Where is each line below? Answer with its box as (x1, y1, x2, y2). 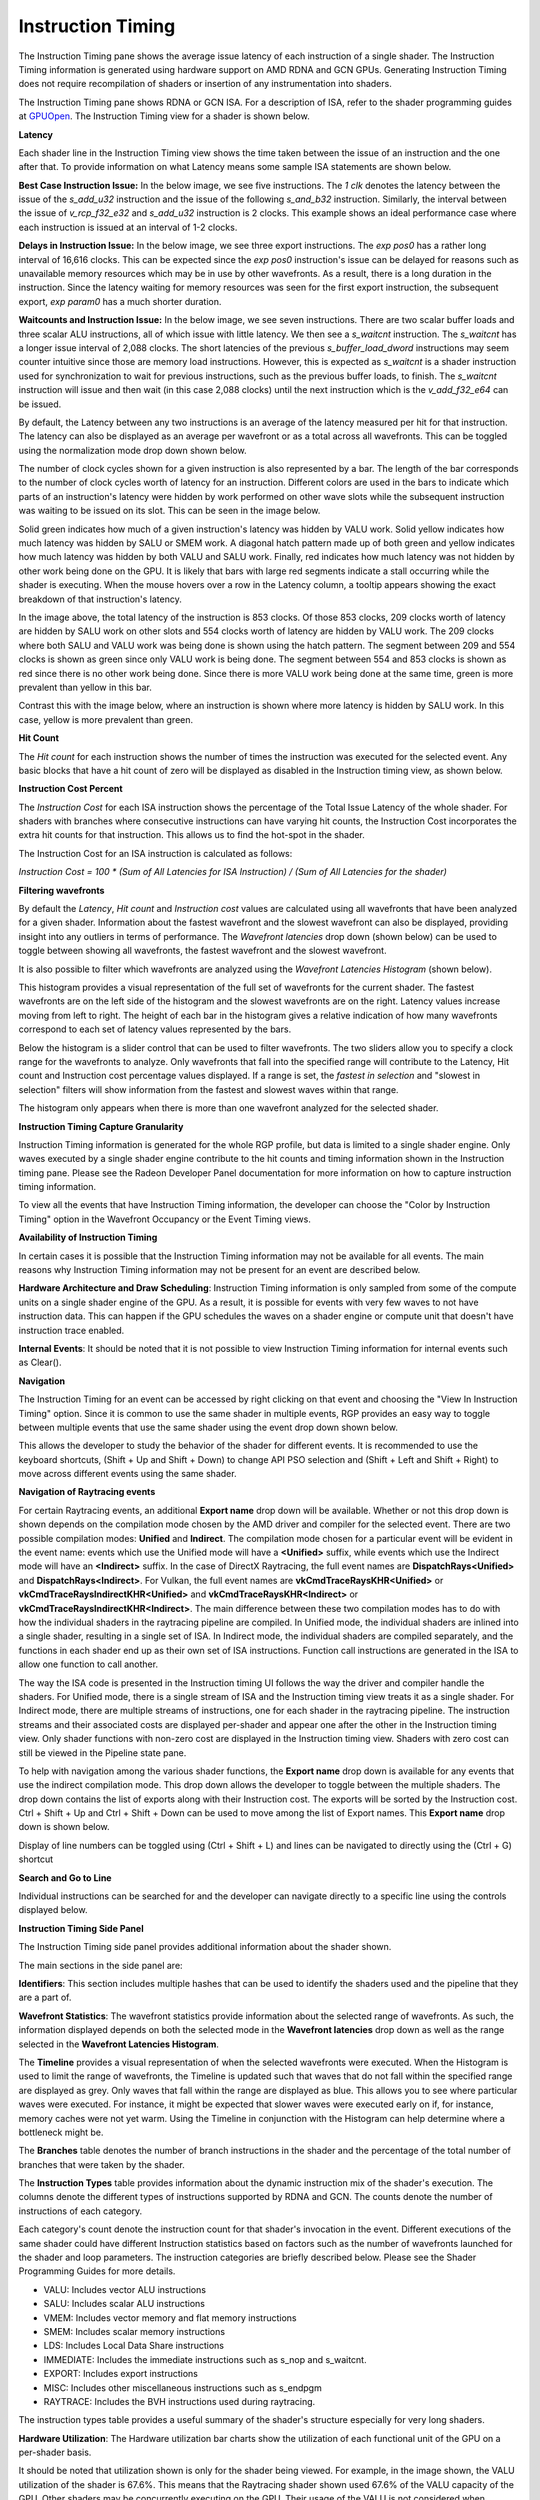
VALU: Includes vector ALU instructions (43, 2283, 207, 2295)
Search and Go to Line (18, 1871, 112, 1884)
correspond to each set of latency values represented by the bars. (18, 1023, 292, 1035)
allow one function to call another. (18, 1658, 159, 1670)
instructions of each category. (18, 2205, 143, 2217)
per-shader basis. (18, 2446, 92, 2459)
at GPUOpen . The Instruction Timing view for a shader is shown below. (18, 110, 310, 122)
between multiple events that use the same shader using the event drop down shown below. (18, 1421, 399, 1433)
